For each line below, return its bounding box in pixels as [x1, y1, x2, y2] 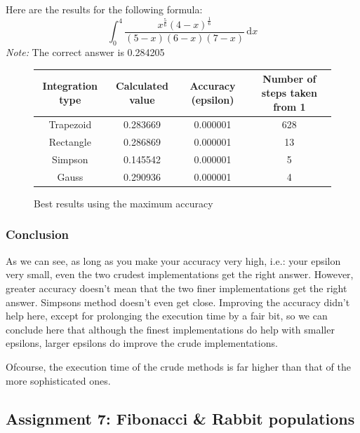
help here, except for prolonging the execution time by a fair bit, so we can [6, 308, 328, 323]
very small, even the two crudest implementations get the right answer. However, [6, 267, 354, 282]
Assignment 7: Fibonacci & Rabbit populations [6, 407, 355, 429]
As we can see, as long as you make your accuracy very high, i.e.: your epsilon [6, 253, 341, 268]
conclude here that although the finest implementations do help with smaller [6, 322, 335, 336]
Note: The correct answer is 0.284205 [6, 45, 165, 60]
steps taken [261, 85, 317, 99]
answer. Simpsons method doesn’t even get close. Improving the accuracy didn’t [6, 294, 350, 309]
